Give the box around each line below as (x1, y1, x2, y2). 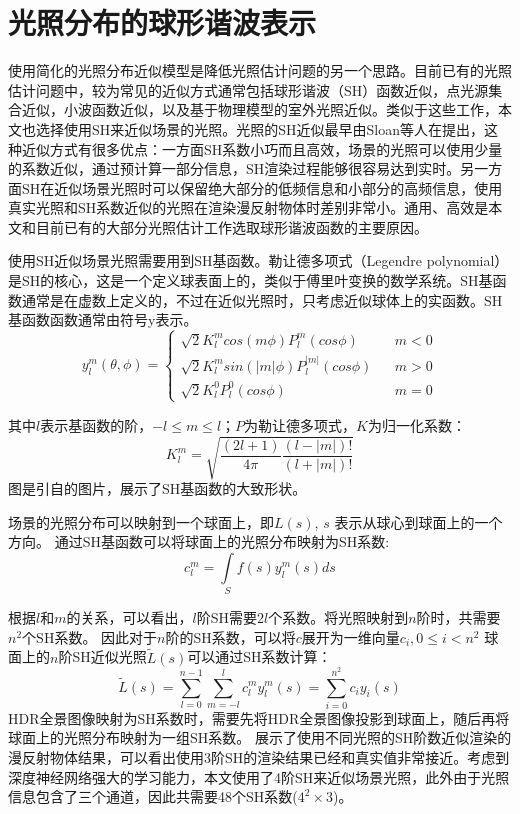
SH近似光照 (72, 646, 147, 667)
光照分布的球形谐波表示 (8, 2, 317, 43)
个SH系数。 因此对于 (22, 626, 158, 647)
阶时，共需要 (416, 607, 501, 628)
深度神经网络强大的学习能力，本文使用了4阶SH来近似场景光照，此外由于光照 (8, 766, 510, 787)
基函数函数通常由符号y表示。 (8, 309, 198, 330)
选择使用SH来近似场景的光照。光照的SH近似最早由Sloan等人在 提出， (35, 118, 485, 139)
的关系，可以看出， (66, 607, 193, 628)
